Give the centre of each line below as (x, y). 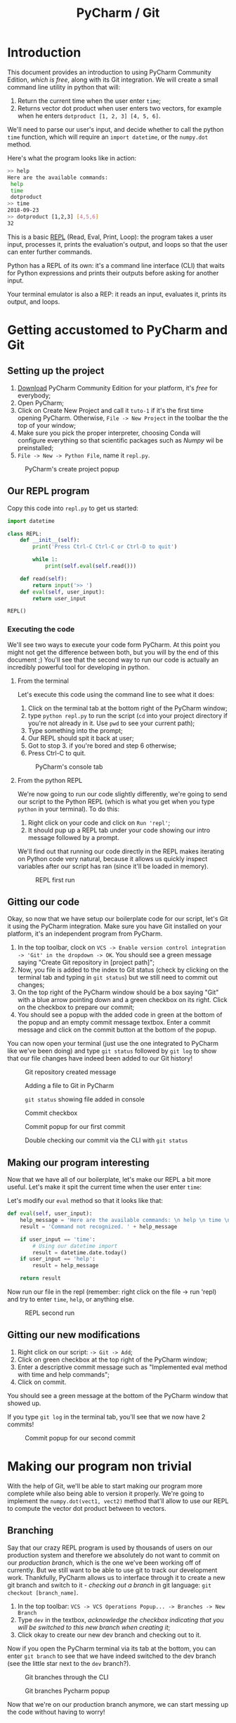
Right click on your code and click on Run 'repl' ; (99, 822)
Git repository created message (71, 1072)
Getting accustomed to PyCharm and (118, 330)
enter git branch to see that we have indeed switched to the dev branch (112, 1656)
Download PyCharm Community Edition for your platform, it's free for (117, 388)
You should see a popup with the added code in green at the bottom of (120, 1015)
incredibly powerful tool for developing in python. (79, 667)
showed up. (24, 1403)
